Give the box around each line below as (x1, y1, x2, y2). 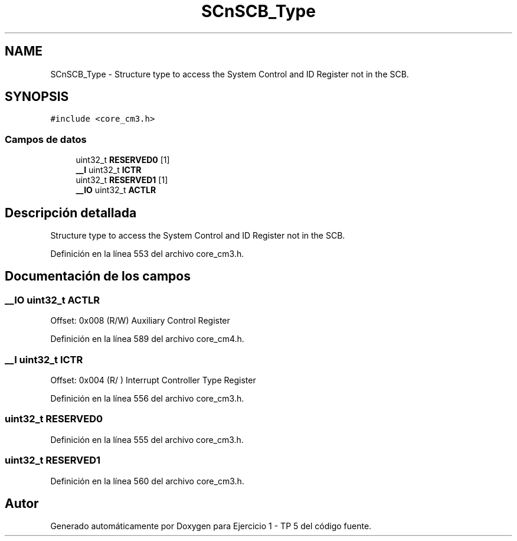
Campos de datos (5, 133, 87, 145)
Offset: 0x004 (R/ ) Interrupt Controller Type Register (50, 375, 256, 385)
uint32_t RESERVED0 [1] (76, 155, 170, 165)
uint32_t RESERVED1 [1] (76, 175, 168, 185)
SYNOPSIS (5, 89, 69, 105)
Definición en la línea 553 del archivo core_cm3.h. (50, 249, 244, 259)
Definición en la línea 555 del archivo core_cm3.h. (50, 434, 244, 445)
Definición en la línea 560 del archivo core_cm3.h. (50, 475, 244, 486)
